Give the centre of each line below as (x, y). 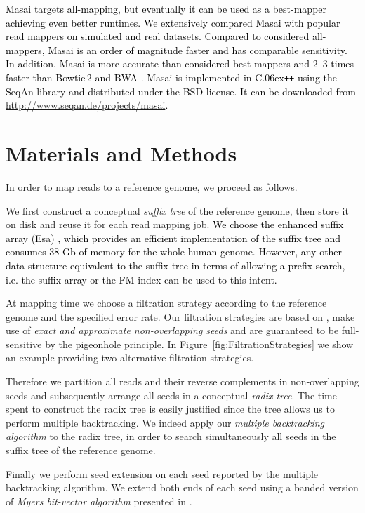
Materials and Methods (121, 153)
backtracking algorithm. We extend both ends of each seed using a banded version (182, 487)
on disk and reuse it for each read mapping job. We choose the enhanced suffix (175, 224)
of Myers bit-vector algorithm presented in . (99, 501)
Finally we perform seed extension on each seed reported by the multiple (162, 473)
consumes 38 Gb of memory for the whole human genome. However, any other (174, 252)
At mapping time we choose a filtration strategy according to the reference (166, 303)
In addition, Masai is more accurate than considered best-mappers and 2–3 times (180, 64)
